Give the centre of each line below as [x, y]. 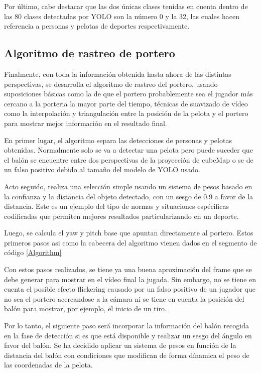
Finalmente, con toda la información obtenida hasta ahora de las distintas [118, 74]
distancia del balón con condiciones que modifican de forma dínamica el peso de [127, 355]
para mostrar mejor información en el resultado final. [86, 123]
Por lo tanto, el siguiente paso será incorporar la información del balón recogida [126, 326]
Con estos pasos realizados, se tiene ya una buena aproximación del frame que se [128, 269]
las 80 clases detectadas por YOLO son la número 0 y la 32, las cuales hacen [122, 16]
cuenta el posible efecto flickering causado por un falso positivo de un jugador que [130, 289]
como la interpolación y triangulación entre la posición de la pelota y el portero [126, 113]
